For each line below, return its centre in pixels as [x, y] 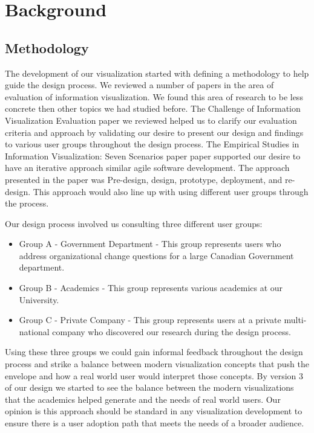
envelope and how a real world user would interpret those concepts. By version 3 [154, 375]
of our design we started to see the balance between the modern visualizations [149, 387]
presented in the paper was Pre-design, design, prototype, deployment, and [144, 179]
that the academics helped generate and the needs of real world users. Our [143, 399]
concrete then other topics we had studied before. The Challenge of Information [153, 108]
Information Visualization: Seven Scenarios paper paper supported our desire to [153, 156]
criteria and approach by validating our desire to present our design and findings [154, 132]
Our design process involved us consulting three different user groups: [134, 223]
